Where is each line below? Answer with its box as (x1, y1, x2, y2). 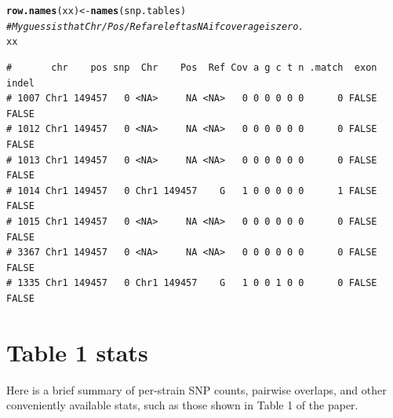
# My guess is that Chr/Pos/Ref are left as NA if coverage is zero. (6, 20, 304, 32)
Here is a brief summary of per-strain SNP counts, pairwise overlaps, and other (6, 381, 387, 398)
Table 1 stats (6, 335, 148, 368)
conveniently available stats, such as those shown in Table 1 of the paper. (6, 397, 358, 413)
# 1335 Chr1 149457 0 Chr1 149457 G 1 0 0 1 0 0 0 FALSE (6, 277, 377, 289)
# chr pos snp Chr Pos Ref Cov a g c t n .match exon (6, 61, 377, 73)
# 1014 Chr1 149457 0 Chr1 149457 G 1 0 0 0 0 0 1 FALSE (6, 185, 377, 196)
